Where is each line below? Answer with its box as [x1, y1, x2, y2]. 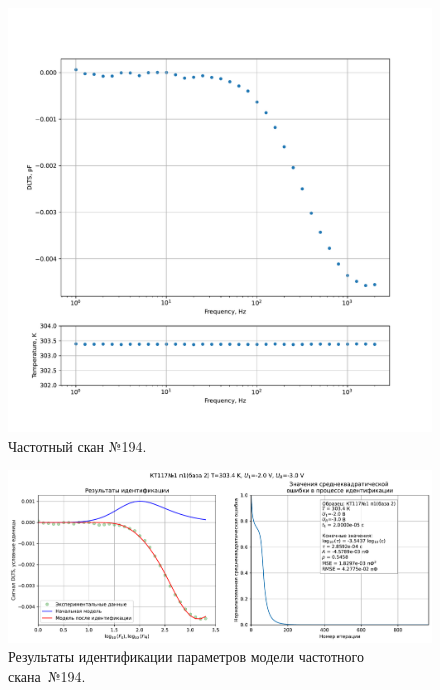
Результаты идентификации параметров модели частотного [8, 646, 364, 667]
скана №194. [8, 665, 86, 686]
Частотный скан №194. [8, 435, 147, 456]
